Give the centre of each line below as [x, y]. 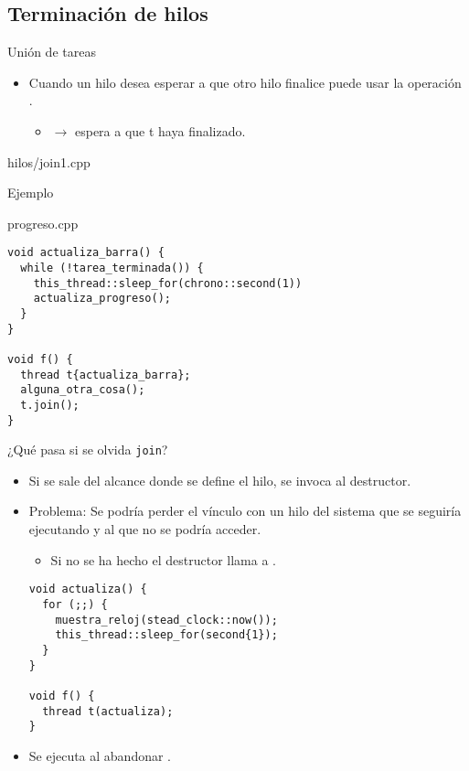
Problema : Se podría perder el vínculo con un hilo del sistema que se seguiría [245, 511]
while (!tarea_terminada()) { [112, 268]
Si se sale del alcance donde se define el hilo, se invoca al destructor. [220, 480]
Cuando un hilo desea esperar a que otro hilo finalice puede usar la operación [245, 82]
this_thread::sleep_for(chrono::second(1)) [168, 283]
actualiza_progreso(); [102, 299]
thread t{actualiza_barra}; [106, 375]
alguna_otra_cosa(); [83, 390]
